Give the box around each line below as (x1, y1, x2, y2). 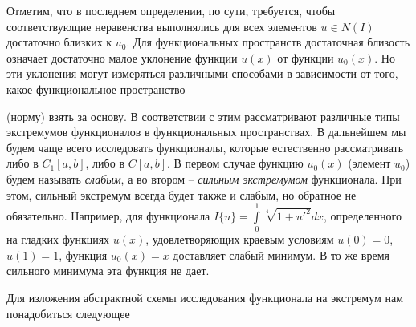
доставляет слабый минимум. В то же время (173, 246, 389, 263)
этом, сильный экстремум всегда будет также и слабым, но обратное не (6, 186, 357, 203)
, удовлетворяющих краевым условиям (145, 231, 334, 248)
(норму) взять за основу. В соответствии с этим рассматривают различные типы (6, 107, 400, 124)
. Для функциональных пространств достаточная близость (126, 34, 410, 50)
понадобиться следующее (6, 305, 130, 321)
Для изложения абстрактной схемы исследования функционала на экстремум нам (6, 289, 404, 306)
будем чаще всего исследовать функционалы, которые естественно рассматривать (6, 139, 404, 155)
